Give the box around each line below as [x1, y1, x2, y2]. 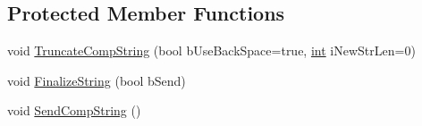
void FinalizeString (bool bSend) [7, 71, 186, 89]
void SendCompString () [7, 101, 141, 120]
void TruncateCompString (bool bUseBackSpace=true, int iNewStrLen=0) [7, 41, 416, 60]
